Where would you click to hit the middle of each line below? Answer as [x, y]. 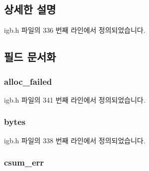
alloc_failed [28, 81]
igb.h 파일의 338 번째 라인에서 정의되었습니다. [75, 140]
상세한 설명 [30, 9]
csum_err [24, 162]
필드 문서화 [30, 57]
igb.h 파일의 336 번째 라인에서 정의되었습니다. [75, 30]
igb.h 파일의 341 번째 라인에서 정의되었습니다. [75, 99]
